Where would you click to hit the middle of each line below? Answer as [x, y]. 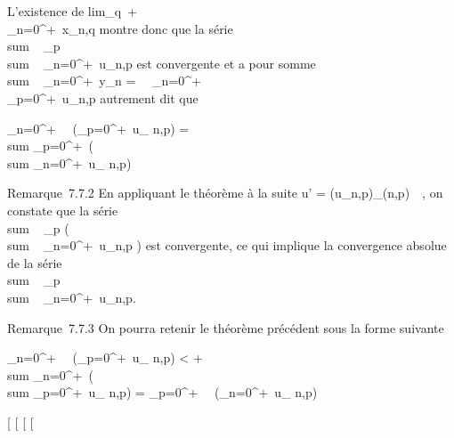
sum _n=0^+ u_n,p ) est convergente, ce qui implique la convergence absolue [227, 245]
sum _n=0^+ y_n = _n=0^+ [104, 81]
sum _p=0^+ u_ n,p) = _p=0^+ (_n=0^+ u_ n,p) [162, 392]
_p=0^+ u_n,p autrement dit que [103, 97]
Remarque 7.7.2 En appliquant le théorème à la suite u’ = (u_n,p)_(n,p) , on [225, 193]
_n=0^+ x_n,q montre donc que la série [120, 28]
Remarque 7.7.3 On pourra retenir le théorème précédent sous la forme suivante [226, 327]
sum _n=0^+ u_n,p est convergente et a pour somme [162, 63]
